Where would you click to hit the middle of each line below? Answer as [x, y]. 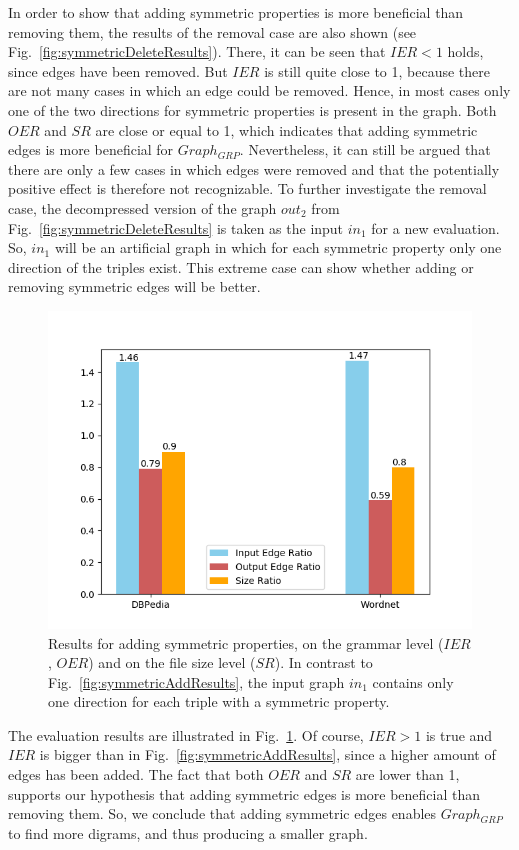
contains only [413, 681]
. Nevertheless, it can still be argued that [365, 149]
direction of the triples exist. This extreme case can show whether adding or [241, 266]
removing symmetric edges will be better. [134, 286]
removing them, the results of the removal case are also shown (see [212, 31]
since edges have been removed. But [118, 70]
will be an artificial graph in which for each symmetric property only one [278, 247]
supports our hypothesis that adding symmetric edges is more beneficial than [244, 793]
